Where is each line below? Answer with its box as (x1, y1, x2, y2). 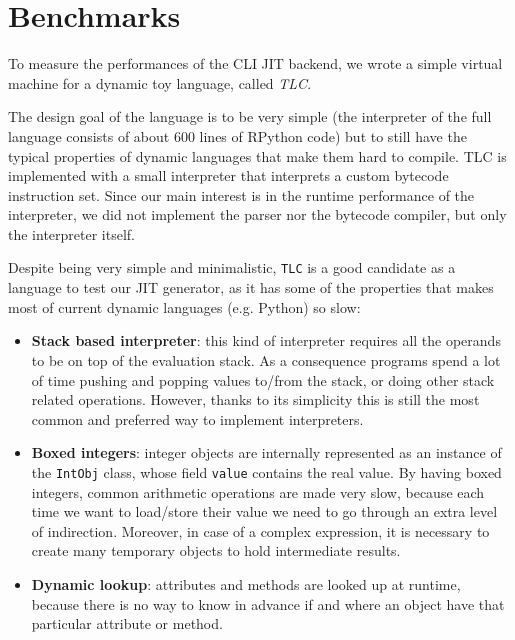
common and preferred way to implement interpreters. (31, 408, 364, 429)
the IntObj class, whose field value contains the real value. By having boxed (31, 461, 502, 482)
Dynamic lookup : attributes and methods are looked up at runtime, (31, 573, 461, 594)
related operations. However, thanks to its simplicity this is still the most (31, 389, 480, 410)
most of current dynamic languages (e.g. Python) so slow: (8, 296, 361, 317)
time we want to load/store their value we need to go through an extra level (31, 501, 498, 522)
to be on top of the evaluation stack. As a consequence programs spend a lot (31, 349, 501, 370)
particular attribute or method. (31, 613, 223, 634)
